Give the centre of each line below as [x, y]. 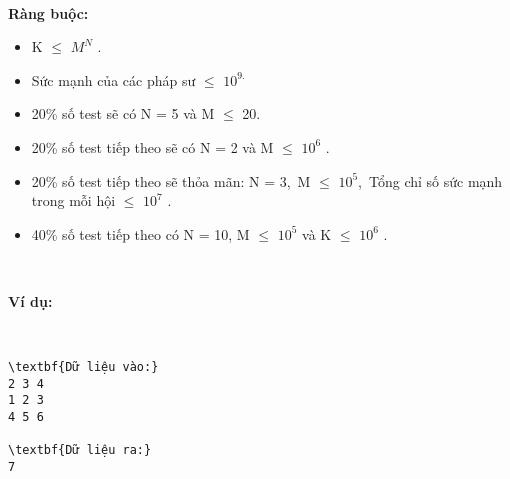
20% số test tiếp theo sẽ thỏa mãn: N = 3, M [171, 180]
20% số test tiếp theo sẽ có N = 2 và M [152, 146]
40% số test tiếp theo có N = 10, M [140, 233]
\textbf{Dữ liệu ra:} [80, 450]
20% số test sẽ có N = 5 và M [123, 113]
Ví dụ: [30, 300]
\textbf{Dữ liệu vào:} [83, 367]
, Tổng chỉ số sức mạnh [430, 180]
